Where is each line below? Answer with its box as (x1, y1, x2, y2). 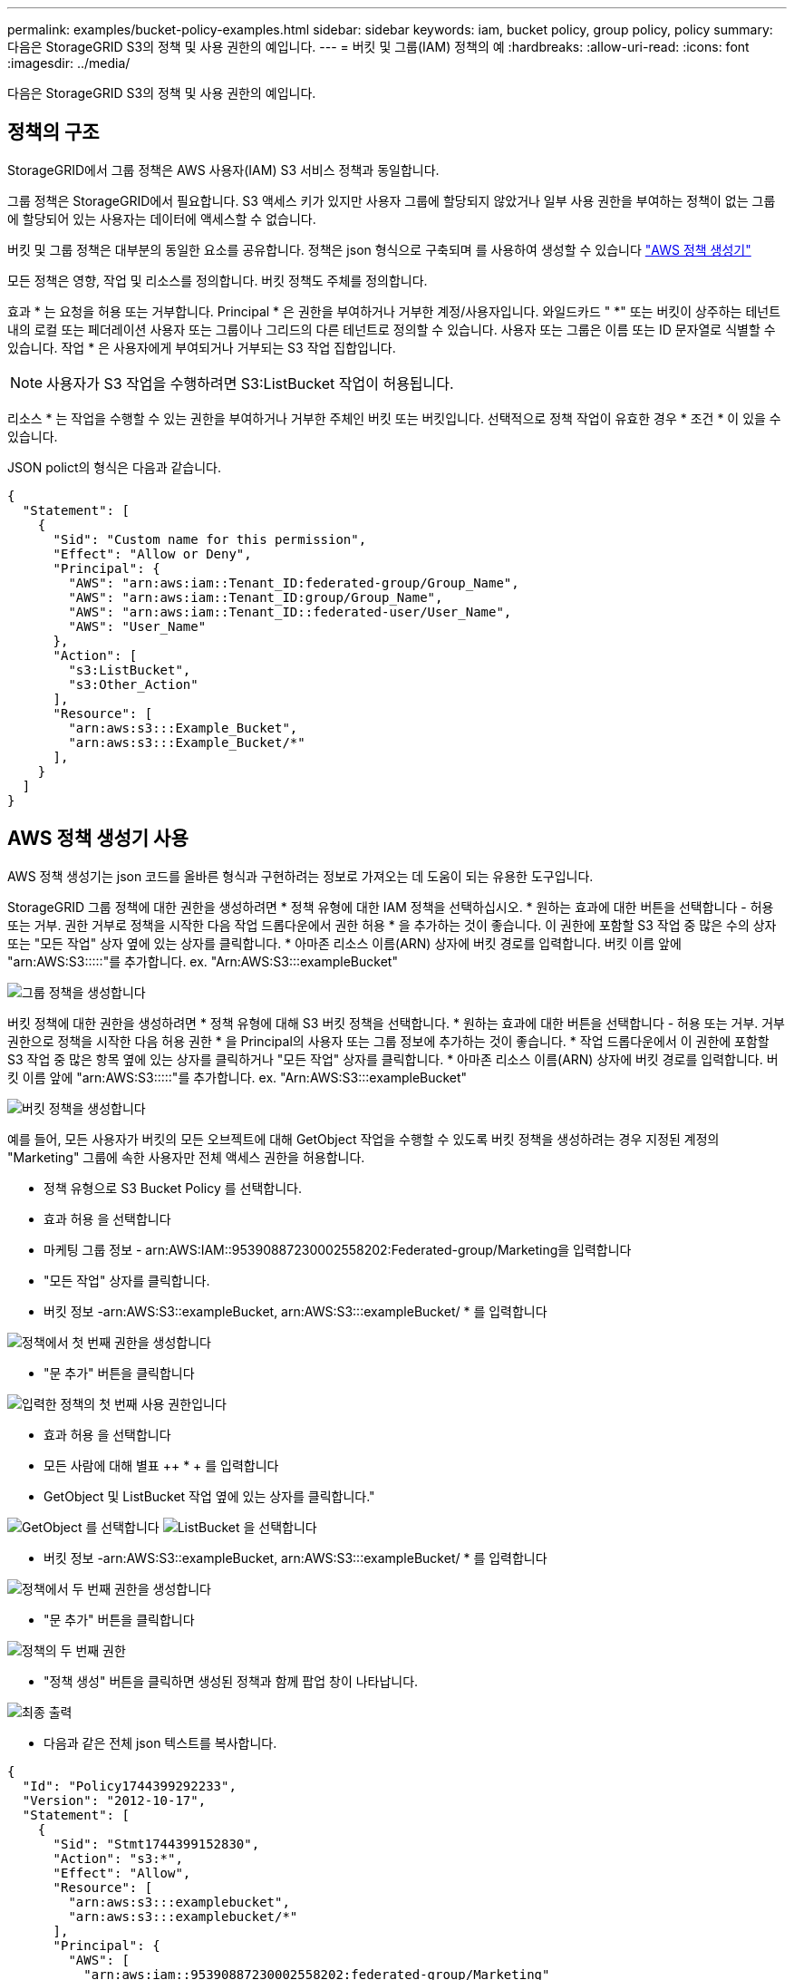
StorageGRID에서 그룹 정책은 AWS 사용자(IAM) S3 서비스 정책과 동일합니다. (7, 161, 440, 178)
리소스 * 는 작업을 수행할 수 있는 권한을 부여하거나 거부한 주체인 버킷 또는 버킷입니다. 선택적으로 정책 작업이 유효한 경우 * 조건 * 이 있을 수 (7, 410, 781, 426)
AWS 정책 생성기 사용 (7, 827, 189, 850)
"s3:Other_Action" (68, 676, 198, 692)
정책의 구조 (7, 121, 100, 144)
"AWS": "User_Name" (68, 618, 207, 634)
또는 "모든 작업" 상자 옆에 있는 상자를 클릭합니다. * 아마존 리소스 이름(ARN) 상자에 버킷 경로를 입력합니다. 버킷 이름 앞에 (7, 935, 682, 951)
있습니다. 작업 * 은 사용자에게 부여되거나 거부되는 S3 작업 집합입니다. (7, 339, 396, 355)
